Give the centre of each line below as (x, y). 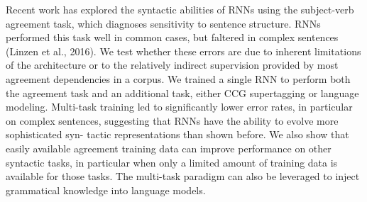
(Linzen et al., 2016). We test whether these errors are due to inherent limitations (183, 51)
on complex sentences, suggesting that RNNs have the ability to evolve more (172, 120)
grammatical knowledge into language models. (106, 190)
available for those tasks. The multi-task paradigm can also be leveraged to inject (183, 176)
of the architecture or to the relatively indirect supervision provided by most (172, 65)
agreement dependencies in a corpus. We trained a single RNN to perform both (178, 78)
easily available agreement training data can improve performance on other (169, 148)
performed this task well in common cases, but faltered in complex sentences (172, 37)
